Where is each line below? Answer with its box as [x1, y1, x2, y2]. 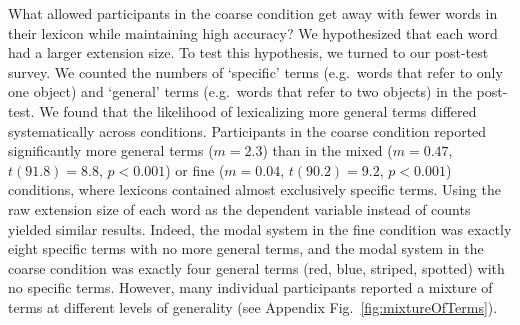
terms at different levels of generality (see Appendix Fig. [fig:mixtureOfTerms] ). [8, 296, 498, 317]
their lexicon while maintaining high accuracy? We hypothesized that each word [8, 22, 498, 43]
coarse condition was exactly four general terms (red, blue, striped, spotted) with [8, 257, 505, 278]
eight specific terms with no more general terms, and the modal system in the [8, 238, 484, 259]
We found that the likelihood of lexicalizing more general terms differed [39, 100, 477, 121]
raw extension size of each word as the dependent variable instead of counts [8, 198, 471, 219]
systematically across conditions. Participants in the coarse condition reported [8, 120, 487, 141]
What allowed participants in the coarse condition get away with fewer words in [8, 3, 498, 23]
